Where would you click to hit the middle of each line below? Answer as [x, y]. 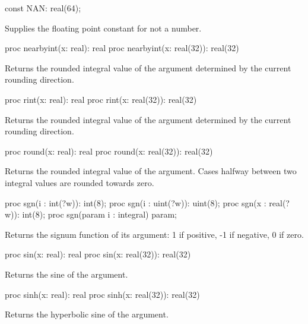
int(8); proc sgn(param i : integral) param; [99, 214]
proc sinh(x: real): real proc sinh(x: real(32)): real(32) [102, 294]
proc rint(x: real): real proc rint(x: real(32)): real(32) [101, 99]
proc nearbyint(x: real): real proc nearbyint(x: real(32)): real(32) [122, 48]
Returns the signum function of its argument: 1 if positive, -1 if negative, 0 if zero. [154, 234]
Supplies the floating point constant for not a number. [103, 28]
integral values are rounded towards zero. [80, 182]
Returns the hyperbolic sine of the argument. [87, 314]
